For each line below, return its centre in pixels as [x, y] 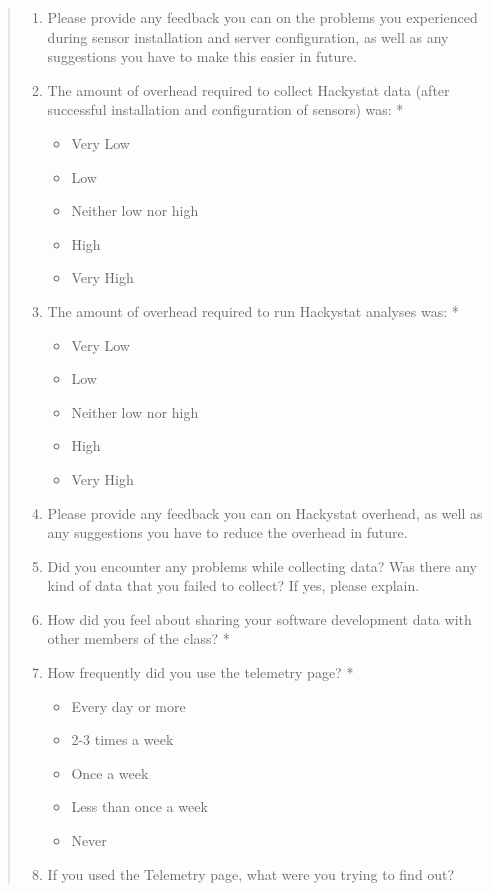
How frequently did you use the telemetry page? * [200, 672]
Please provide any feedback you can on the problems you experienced [262, 17]
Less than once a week [139, 806]
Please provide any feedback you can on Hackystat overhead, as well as [265, 512]
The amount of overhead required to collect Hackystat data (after [248, 89]
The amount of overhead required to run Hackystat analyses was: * [253, 310]
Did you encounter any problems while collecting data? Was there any [262, 565]
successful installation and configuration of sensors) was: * [225, 109]
